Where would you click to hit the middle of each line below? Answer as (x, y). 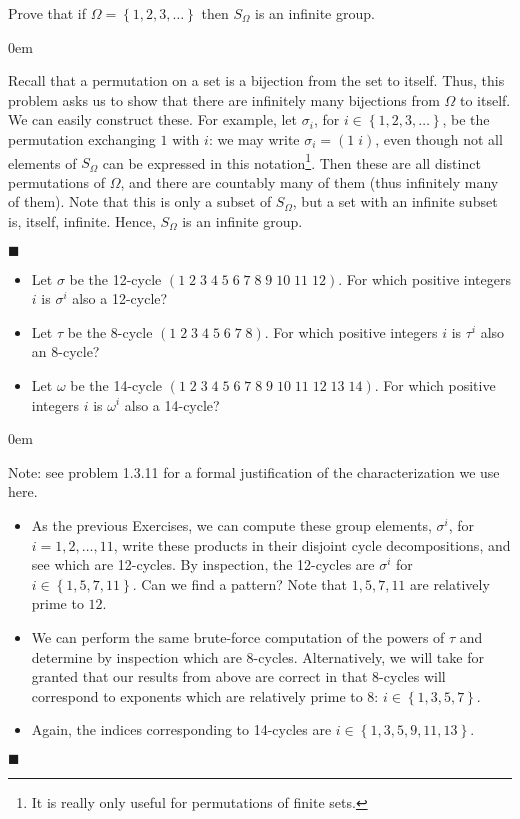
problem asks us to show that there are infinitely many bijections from (224, 99)
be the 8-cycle (110, 331)
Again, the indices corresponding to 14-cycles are (181, 729)
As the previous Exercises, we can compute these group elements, (231, 524)
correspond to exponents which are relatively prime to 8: (205, 695)
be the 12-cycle (115, 278)
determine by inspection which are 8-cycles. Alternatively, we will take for (257, 656)
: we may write (254, 138)
